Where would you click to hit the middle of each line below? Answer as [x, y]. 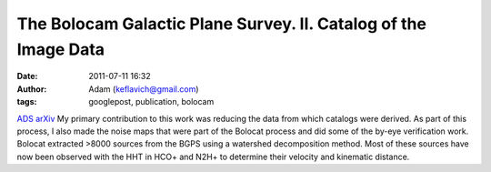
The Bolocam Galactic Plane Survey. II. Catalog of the [222, 24]
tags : [27, 102]
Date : [27, 76]
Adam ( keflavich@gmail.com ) [144, 89]
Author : [32, 89]
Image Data [60, 49]
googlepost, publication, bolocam [151, 102]
